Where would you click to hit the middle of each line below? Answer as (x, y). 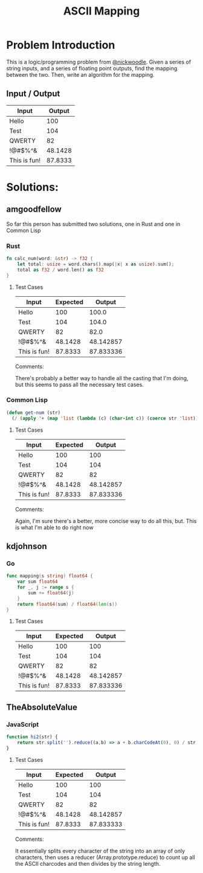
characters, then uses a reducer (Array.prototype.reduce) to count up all (105, 857)
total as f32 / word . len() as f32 (60, 270)
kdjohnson (27, 546)
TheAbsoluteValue (42, 707)
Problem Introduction (61, 45)
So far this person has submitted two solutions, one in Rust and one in (93, 224)
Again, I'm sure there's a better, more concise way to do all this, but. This (106, 521)
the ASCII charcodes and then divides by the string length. (88, 863)
